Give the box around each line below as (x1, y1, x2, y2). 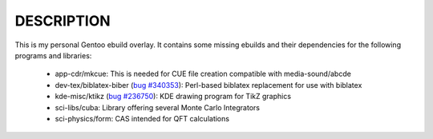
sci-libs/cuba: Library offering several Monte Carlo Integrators (55, 102, 261, 112)
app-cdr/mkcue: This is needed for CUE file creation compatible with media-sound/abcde (55, 69, 352, 79)
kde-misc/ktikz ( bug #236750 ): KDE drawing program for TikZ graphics (55, 92, 292, 101)
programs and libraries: (14, 50, 92, 60)
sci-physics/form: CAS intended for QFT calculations (55, 113, 230, 123)
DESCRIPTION (14, 12, 111, 30)
